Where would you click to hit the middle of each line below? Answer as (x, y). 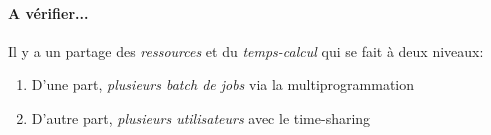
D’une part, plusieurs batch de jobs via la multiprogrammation (223, 84)
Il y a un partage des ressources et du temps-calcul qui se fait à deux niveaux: (246, 50)
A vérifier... (48, 12)
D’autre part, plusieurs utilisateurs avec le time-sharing (201, 117)
